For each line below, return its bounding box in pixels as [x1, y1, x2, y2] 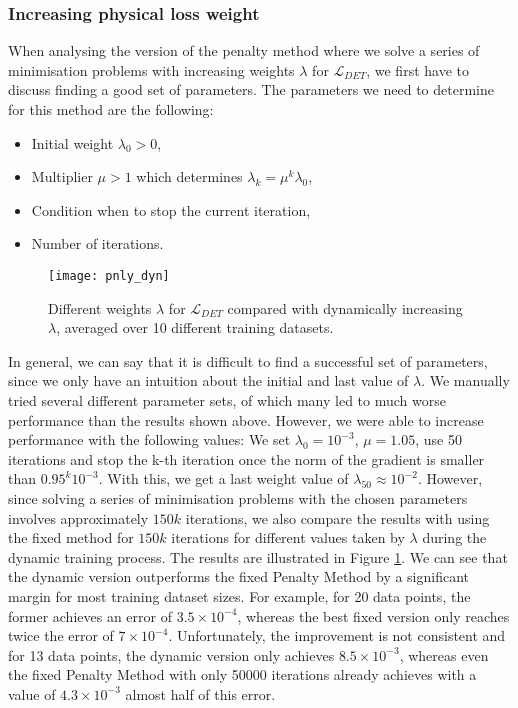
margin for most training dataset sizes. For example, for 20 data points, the [8, 585, 471, 606]
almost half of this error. [125, 683, 276, 704]
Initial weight [31, 132, 114, 153]
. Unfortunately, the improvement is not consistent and [168, 625, 506, 646]
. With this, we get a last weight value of [98, 468, 349, 489]
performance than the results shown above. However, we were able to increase [8, 409, 484, 430]
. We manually [421, 370, 510, 391]
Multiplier [31, 166, 93, 187]
